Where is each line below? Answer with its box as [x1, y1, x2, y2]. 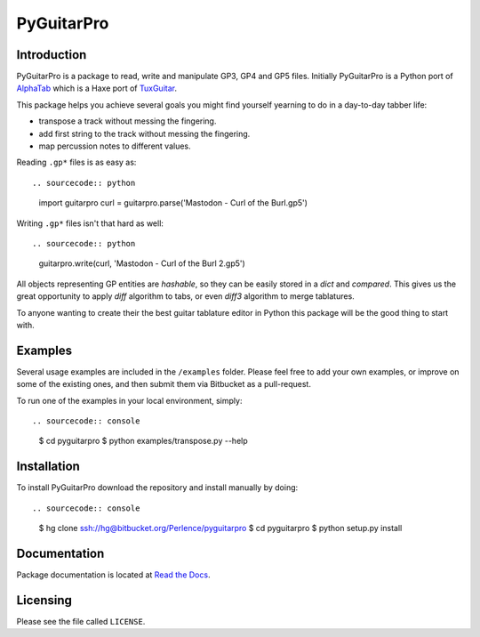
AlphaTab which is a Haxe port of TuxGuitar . [16, 83, 178, 93]
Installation [16, 459, 80, 474]
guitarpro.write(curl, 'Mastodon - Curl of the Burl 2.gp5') [38, 258, 246, 269]
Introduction [16, 47, 87, 62]
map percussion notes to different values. [38, 141, 191, 151]
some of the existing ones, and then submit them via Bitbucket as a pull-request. [16, 379, 311, 390]
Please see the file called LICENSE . [16, 616, 146, 626]
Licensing [16, 593, 73, 608]
